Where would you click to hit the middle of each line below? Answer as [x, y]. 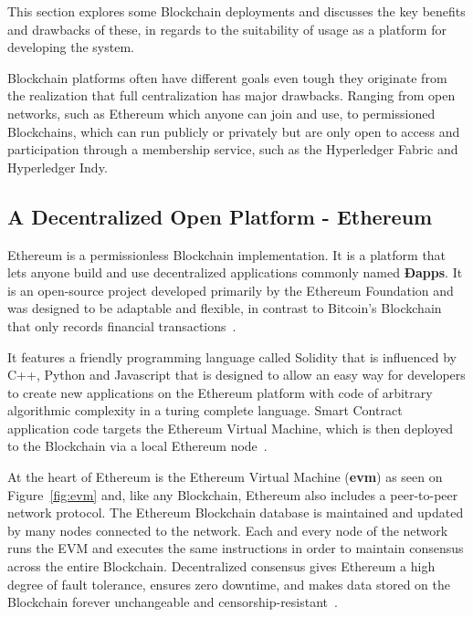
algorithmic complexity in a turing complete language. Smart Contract [205, 410]
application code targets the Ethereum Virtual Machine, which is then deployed [231, 428]
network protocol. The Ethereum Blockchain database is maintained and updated [236, 512]
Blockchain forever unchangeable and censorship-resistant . [173, 602]
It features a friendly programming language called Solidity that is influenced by [232, 356]
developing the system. [71, 47]
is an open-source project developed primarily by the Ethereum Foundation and [231, 290]
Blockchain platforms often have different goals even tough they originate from [227, 77]
